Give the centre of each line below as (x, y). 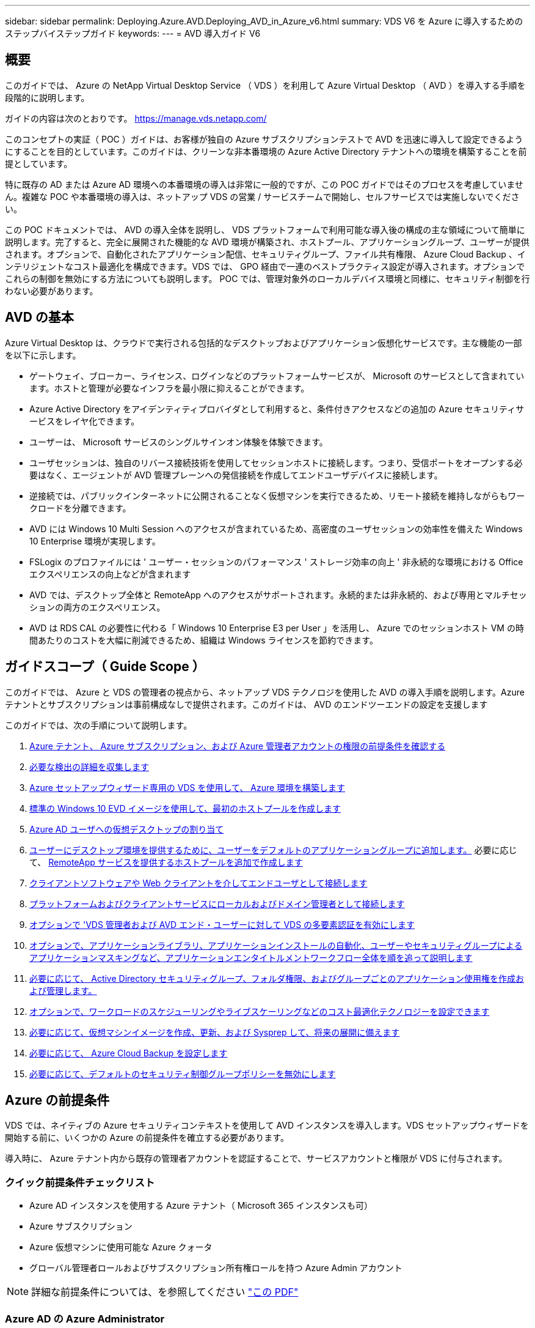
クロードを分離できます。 (80, 508)
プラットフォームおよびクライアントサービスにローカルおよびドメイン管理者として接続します (217, 903)
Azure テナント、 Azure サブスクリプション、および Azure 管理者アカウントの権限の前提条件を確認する (238, 746)
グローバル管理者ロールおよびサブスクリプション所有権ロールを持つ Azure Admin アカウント (216, 1268)
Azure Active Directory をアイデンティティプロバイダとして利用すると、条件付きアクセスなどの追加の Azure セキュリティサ (277, 409)
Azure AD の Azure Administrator (85, 1319)
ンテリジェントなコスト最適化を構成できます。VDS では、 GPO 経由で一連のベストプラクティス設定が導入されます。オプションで (265, 266)
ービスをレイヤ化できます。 (85, 421)
